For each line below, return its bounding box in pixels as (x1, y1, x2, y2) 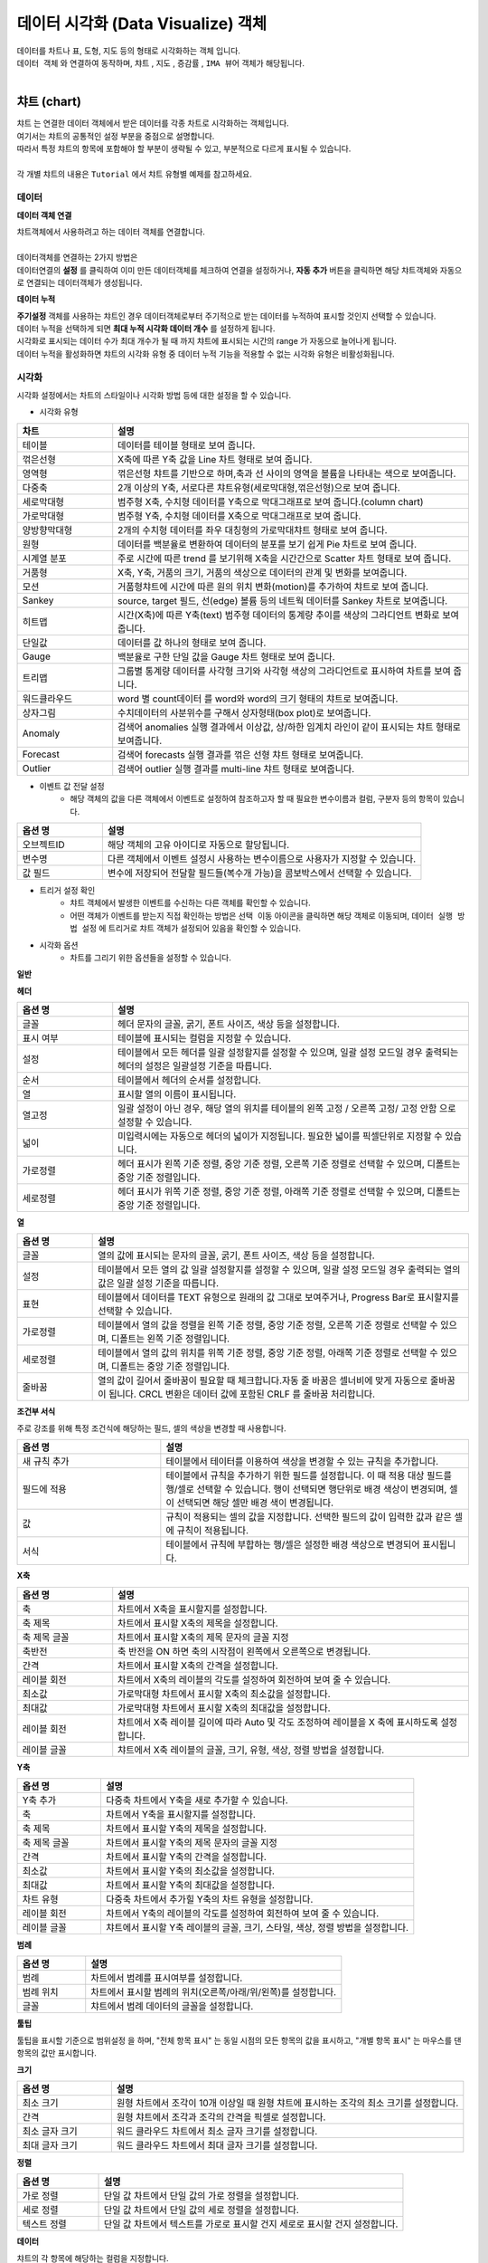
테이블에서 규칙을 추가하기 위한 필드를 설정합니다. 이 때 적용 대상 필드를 (165, 1469, 452, 1482)
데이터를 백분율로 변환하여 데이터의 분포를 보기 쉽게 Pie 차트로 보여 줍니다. (117, 538, 418, 550)
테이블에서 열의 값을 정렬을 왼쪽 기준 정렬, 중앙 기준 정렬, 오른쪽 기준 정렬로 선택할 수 (98, 1319, 438, 1332)
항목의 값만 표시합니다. (16, 2048, 97, 2058)
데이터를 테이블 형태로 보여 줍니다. (117, 439, 256, 452)
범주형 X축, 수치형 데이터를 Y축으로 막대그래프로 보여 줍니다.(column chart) (117, 495, 424, 508)
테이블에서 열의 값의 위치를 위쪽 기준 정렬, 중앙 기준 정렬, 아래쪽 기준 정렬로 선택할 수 (98, 1347, 438, 1360)
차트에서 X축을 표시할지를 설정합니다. (117, 1602, 267, 1615)
